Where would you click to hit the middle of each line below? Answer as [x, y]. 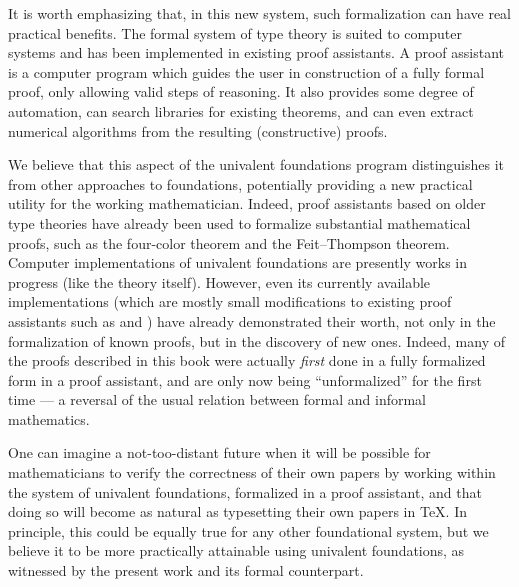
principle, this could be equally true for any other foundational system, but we [248, 530]
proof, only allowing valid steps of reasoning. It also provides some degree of [241, 91]
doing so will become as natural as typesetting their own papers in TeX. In [237, 511]
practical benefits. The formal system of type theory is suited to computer [235, 32]
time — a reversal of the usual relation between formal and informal [217, 399]
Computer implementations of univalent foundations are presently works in [237, 262]
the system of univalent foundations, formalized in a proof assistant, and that [245, 491]
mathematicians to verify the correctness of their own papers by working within [252, 472]
